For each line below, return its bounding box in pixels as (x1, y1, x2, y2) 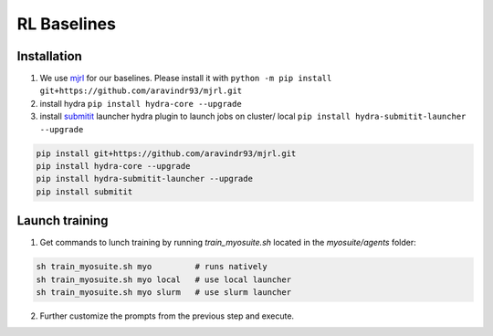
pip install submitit (36, 186, 133, 196)
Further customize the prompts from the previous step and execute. (39, 310, 295, 321)
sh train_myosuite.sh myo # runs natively (36, 261, 268, 272)
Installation (16, 48, 82, 64)
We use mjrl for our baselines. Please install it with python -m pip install (39, 73, 332, 84)
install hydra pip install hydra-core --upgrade (39, 98, 242, 109)
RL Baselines (16, 14, 116, 34)
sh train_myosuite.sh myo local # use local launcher (36, 274, 292, 285)
